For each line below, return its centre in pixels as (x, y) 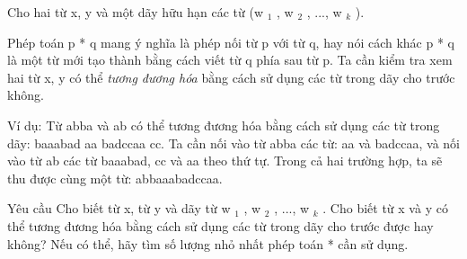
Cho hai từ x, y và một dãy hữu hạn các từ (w (136, 12)
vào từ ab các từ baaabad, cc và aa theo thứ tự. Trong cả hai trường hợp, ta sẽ (225, 161)
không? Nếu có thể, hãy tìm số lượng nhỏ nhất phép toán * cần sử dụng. (208, 243)
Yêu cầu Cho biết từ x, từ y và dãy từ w (119, 208)
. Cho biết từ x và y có (385, 208)
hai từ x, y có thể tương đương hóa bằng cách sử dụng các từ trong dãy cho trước (231, 77)
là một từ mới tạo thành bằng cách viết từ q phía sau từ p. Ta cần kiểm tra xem (230, 60)
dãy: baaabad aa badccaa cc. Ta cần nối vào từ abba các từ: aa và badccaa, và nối (233, 143)
